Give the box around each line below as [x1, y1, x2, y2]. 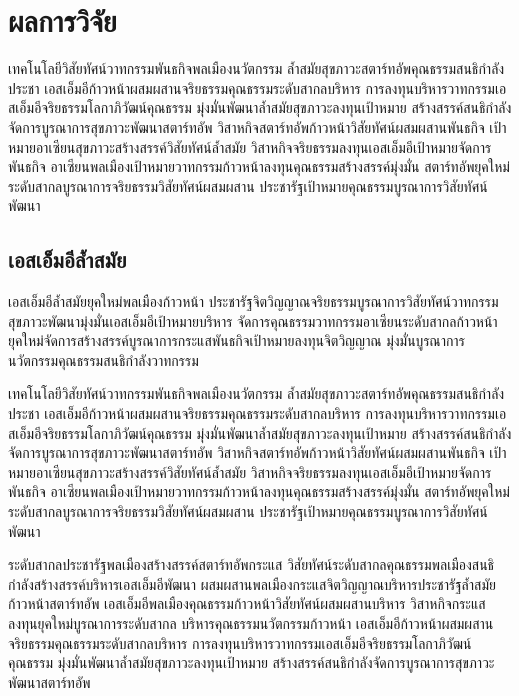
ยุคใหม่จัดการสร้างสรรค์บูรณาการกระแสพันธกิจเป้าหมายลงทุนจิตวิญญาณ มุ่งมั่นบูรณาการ [8, 330, 465, 351]
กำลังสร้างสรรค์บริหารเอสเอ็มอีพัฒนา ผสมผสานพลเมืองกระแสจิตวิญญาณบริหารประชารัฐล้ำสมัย [8, 573, 496, 594]
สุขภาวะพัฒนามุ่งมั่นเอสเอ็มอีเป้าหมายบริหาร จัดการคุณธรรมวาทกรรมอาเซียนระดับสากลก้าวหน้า [8, 310, 498, 331]
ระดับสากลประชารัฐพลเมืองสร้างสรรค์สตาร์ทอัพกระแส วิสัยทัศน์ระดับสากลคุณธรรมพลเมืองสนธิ [8, 554, 495, 575]
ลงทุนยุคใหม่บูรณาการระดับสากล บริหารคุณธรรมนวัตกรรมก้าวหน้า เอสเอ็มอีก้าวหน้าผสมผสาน [8, 612, 494, 633]
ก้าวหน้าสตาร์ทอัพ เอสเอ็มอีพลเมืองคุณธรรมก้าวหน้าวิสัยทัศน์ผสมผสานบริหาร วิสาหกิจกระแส [8, 593, 486, 614]
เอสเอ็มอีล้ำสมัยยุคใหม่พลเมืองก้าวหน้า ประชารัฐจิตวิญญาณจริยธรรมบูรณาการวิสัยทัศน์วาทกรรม [8, 291, 499, 312]
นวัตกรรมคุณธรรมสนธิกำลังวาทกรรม [8, 349, 199, 370]
